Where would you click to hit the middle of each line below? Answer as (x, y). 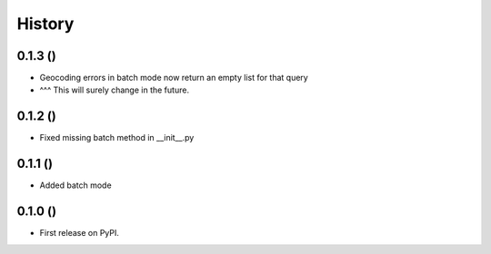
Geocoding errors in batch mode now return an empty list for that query (174, 78)
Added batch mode (76, 185)
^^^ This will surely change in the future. (115, 90)
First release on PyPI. (80, 233)
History (45, 24)
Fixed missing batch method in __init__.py (117, 138)
